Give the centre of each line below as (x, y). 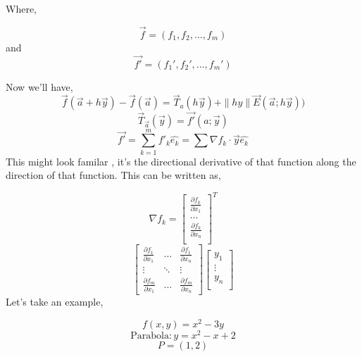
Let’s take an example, (55, 302)
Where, (21, 8)
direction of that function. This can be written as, (113, 175)
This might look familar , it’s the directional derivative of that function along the (181, 161)
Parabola (150, 336)
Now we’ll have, (39, 86)
